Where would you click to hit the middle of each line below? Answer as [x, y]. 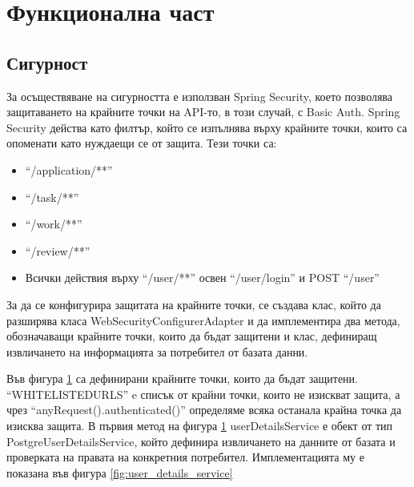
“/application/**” [69, 169]
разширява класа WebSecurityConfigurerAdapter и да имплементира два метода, [203, 320]
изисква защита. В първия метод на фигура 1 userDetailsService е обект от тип [200, 426]
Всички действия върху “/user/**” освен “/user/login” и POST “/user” [202, 278]
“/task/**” [52, 197]
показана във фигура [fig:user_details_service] [120, 472]
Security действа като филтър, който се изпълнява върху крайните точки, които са [207, 127]
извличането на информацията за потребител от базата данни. [157, 351]
